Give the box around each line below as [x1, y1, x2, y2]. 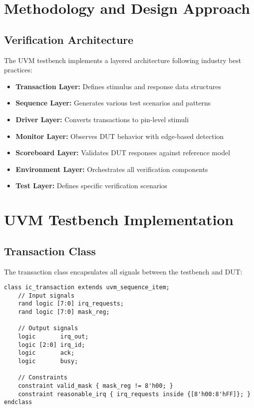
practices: [4, 65, 32, 75]
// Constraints [18, 374, 67, 381]
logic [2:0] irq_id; [18, 341, 85, 348]
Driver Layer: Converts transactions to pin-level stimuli [15, 114, 189, 124]
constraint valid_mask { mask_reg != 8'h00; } [18, 382, 173, 389]
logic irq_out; [18, 333, 89, 340]
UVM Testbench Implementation [4, 209, 234, 230]
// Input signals [18, 292, 75, 299]
